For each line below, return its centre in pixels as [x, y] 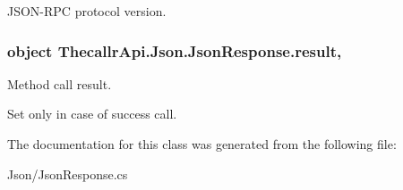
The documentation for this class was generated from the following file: [202, 144]
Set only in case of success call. [92, 114]
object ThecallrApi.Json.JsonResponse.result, [175, 50]
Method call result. [60, 83]
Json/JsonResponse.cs [68, 173]
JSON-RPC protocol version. [87, 11]
